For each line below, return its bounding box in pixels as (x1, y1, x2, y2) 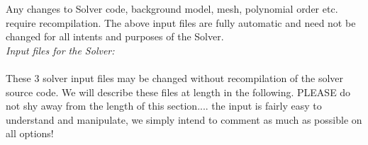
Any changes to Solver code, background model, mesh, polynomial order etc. (6, 1, 338, 16)
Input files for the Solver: (6, 42, 115, 57)
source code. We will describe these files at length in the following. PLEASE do (6, 84, 351, 99)
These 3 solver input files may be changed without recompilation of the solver (6, 70, 344, 85)
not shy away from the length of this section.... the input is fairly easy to (6, 98, 322, 113)
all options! (6, 126, 54, 141)
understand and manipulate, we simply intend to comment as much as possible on (6, 112, 362, 127)
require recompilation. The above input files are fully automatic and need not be (6, 15, 356, 30)
